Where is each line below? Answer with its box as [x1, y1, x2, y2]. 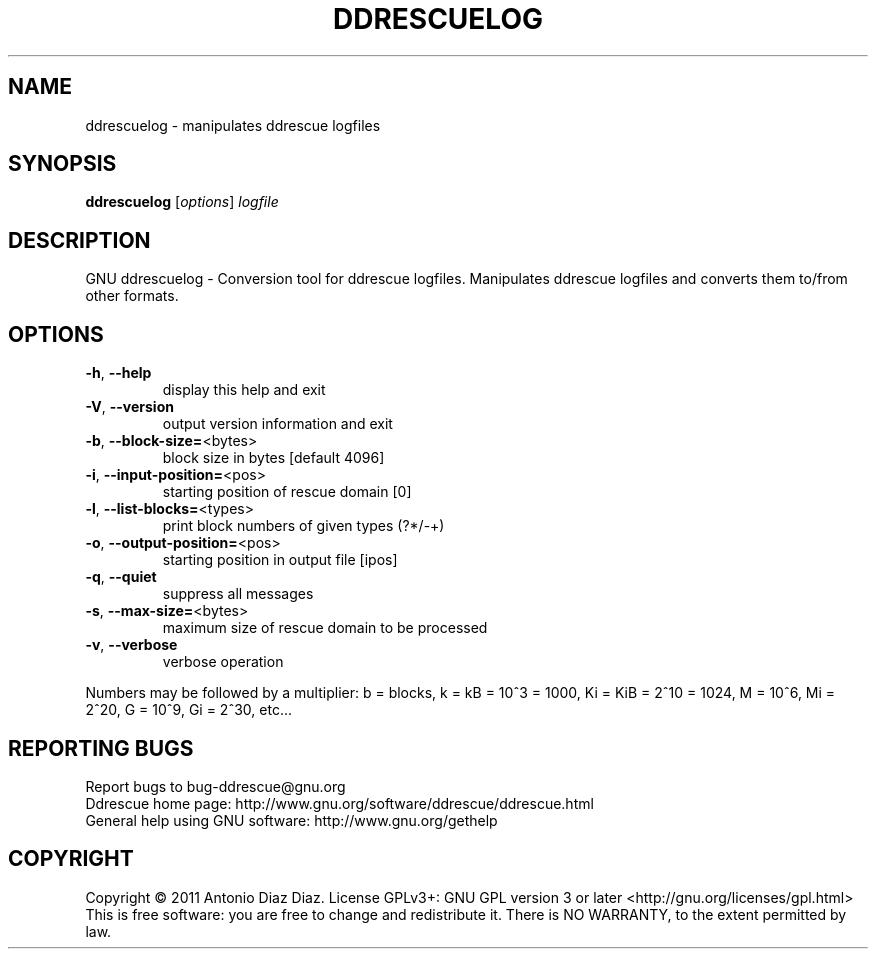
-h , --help [85, 364, 152, 382]
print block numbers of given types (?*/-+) [162, 517, 445, 535]
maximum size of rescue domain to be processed [162, 619, 488, 637]
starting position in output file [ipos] [162, 551, 398, 569]
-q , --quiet [85, 568, 157, 586]
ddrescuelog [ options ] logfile [85, 193, 279, 211]
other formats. [85, 287, 179, 305]
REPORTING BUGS [8, 735, 194, 761]
